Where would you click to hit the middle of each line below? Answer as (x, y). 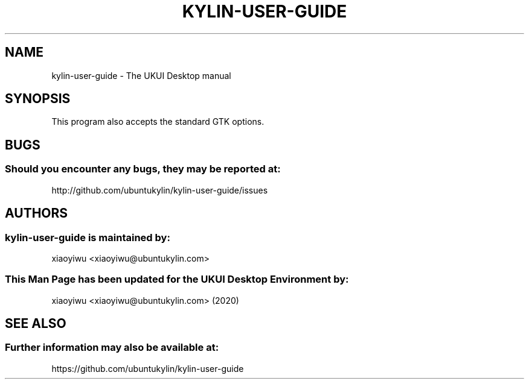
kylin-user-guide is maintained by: (88, 237)
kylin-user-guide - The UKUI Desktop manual (141, 75)
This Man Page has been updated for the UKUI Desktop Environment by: (177, 279)
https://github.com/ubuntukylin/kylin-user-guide (148, 368)
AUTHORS (37, 213)
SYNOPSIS (38, 99)
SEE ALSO (36, 324)
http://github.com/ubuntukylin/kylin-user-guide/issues (160, 190)
